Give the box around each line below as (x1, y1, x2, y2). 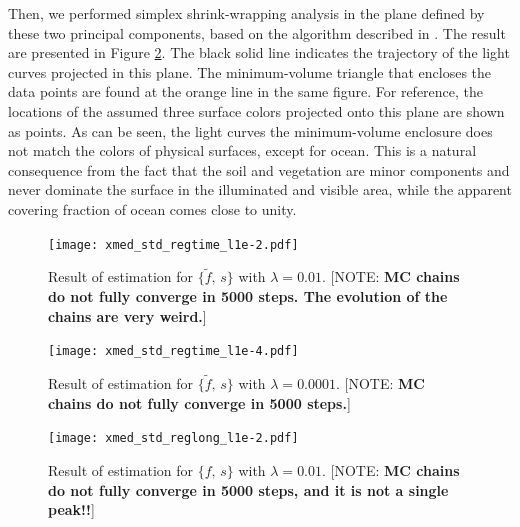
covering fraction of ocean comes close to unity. (8, 198, 297, 219)
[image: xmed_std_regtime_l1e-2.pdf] (48, 237, 299, 252)
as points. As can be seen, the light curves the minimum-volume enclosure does (8, 120, 493, 141)
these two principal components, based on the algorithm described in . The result (8, 22, 506, 43)
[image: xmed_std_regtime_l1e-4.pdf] (48, 344, 299, 359)
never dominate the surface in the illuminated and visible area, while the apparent (8, 179, 512, 200)
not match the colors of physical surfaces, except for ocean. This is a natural (8, 140, 477, 161)
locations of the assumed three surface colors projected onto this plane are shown (8, 100, 505, 121)
